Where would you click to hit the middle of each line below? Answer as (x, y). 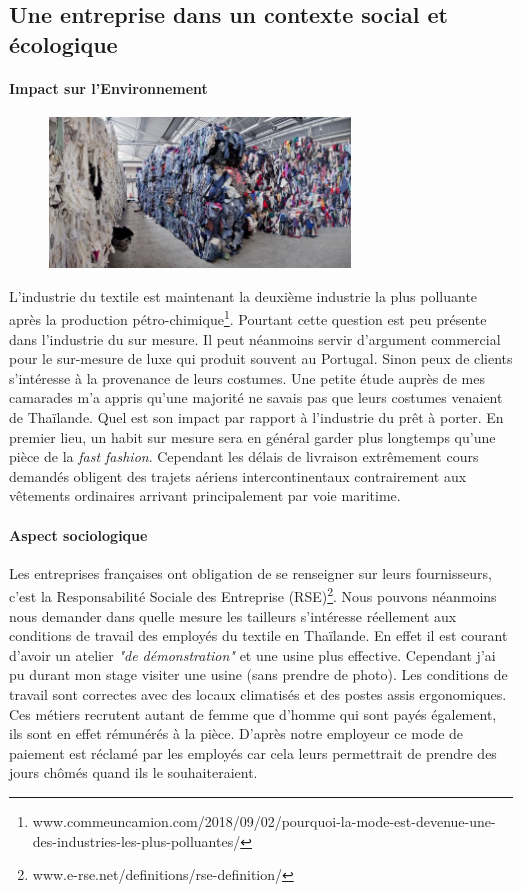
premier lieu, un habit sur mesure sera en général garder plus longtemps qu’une (252, 436)
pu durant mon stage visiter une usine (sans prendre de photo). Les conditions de (258, 674)
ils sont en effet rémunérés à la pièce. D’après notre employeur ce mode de (236, 733)
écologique (63, 43)
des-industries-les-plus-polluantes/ (136, 840)
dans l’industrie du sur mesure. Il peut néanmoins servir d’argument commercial (255, 338)
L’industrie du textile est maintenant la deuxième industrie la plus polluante (243, 295)
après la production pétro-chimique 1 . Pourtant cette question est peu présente (248, 317)
